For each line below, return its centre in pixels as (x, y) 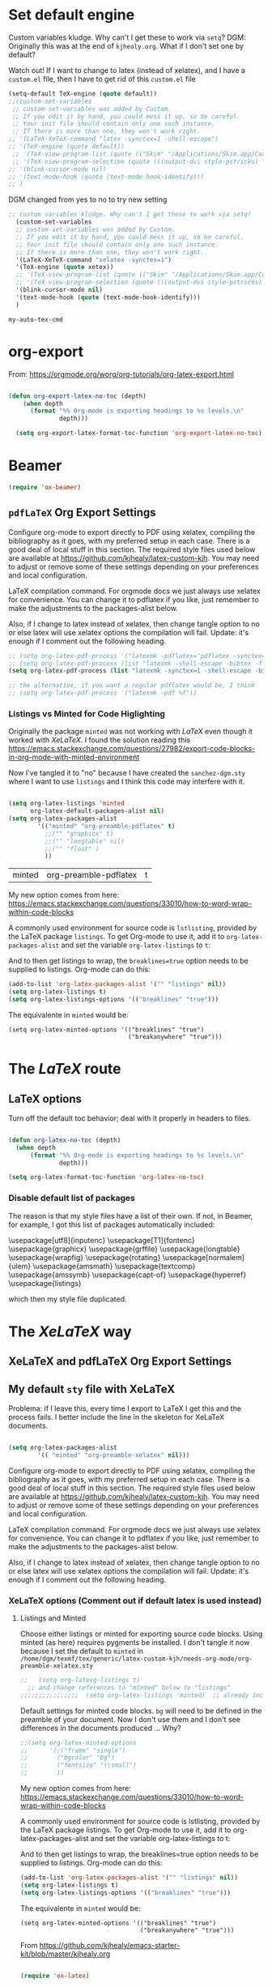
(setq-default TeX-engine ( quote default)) (83, 94)
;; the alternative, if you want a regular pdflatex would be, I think (132, 686)
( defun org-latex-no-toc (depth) (65, 1140)
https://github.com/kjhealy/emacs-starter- (110, 1945)
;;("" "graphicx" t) (79, 833)
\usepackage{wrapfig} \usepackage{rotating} (85, 1257)
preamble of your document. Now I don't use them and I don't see (130, 1719)
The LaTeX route (65, 1069)
